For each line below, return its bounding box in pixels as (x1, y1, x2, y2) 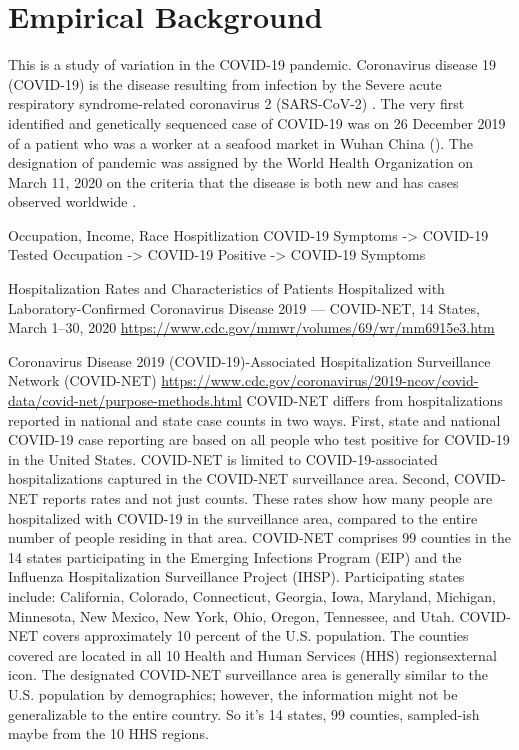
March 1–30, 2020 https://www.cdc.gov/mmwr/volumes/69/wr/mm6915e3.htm (8, 317, 495, 338)
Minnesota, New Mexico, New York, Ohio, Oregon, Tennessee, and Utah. (8, 605, 455, 626)
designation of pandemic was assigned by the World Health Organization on (8, 152, 474, 173)
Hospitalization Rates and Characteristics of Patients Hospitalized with (8, 278, 445, 299)
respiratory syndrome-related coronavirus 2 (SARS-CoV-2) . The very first (8, 93, 465, 114)
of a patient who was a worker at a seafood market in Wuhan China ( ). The (8, 132, 473, 153)
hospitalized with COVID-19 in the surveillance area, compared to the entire (8, 507, 478, 528)
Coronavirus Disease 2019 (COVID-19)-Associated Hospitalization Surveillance (8, 350, 491, 371)
